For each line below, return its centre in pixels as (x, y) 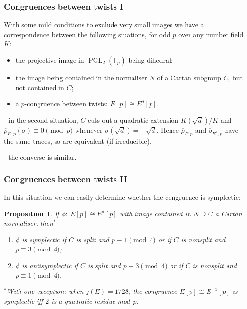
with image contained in (155, 213)
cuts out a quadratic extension (133, 120)
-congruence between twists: (66, 104)
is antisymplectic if (50, 265)
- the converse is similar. (40, 157)
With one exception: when (45, 291)
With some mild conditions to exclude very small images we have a (104, 25)
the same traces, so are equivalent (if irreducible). (78, 141)
